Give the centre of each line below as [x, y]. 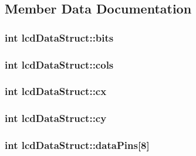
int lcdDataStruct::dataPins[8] [77, 145]
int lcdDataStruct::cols [59, 64]
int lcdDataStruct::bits [59, 37]
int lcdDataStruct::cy [56, 118]
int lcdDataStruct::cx [56, 91]
